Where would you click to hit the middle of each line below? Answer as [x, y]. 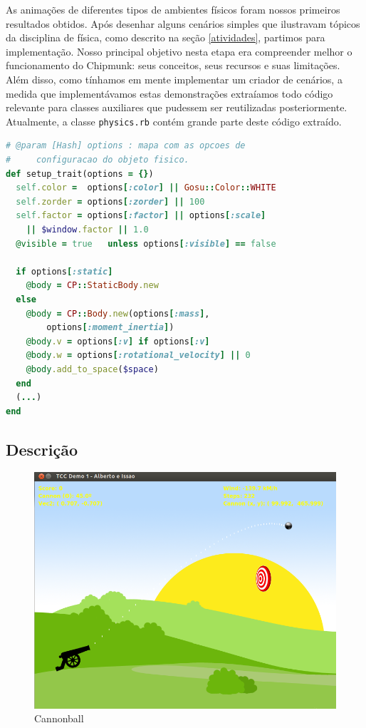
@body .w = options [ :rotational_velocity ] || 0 [138, 355]
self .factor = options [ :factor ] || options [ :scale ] [141, 216]
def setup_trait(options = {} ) [80, 174]
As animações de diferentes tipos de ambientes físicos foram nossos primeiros [173, 9]
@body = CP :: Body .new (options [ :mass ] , [118, 313]
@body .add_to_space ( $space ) [92, 369]
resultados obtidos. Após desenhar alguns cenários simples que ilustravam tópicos [183, 23]
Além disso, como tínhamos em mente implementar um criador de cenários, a [174, 79]
